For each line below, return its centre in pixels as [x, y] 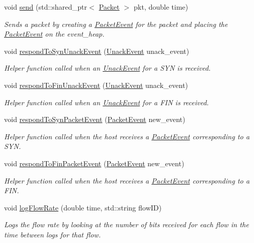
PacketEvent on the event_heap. [54, 34]
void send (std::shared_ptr [46, 7]
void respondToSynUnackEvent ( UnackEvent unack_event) [97, 51]
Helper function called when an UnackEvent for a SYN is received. [107, 68]
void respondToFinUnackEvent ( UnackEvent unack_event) [96, 85]
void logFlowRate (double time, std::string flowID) [83, 207]
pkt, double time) [161, 7]
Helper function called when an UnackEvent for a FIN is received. [106, 102]
